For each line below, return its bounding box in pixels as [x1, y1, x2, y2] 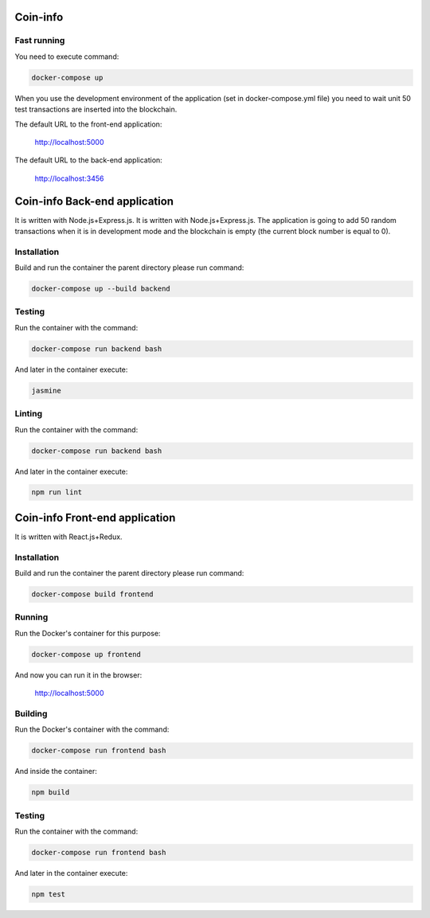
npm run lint [31, 488, 83, 497]
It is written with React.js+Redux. [14, 532, 123, 541]
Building [14, 708, 48, 719]
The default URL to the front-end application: [14, 119, 162, 129]
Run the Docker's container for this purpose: [14, 628, 161, 638]
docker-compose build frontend [31, 590, 154, 599]
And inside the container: [14, 767, 97, 776]
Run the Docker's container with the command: [14, 725, 170, 734]
